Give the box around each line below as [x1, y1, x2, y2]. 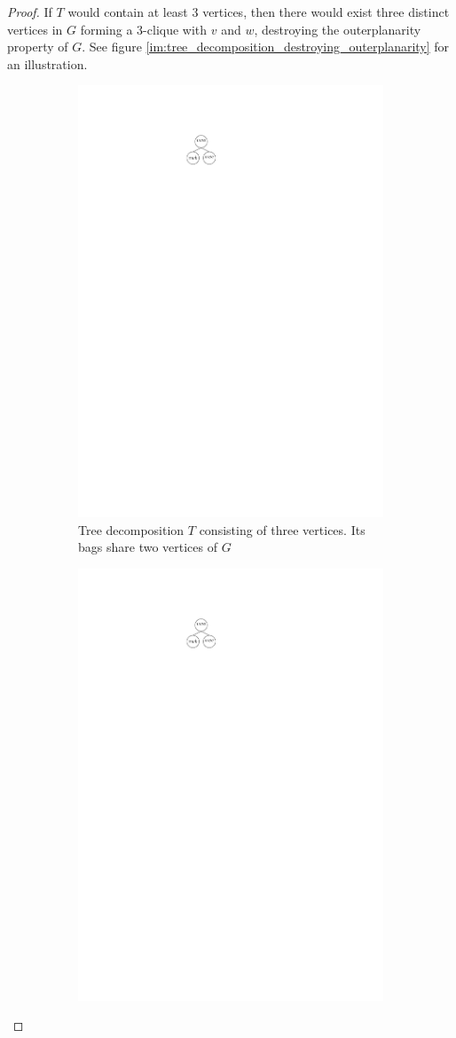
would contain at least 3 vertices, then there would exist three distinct [67, 3, 450, 20]
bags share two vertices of [78, 538, 217, 556]
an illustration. [7, 54, 88, 73]
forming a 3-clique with [80, 20, 208, 38]
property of [7, 37, 68, 56]
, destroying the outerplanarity [254, 20, 421, 38]
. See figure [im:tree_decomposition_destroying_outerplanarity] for [82, 37, 450, 56]
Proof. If [7, 3, 52, 20]
